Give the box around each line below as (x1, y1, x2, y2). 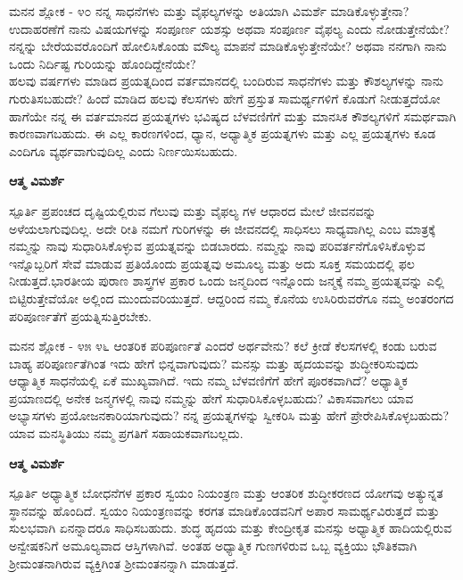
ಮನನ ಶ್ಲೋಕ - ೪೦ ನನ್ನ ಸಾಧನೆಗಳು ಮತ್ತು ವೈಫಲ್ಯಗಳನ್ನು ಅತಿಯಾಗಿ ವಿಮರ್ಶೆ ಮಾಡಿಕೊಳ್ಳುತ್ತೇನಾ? (9, 2, 409, 20)
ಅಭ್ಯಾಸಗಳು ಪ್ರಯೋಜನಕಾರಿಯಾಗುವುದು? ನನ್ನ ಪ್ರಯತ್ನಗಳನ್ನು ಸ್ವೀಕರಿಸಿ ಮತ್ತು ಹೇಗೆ (9, 406, 347, 425)
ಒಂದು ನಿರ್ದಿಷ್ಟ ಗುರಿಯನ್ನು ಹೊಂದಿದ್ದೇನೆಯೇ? (9, 54, 196, 72)
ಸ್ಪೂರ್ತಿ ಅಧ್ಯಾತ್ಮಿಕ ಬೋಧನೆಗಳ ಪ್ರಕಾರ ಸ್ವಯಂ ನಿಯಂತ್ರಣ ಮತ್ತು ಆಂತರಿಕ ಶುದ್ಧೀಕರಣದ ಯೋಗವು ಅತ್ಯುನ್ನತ (9, 484, 443, 502)
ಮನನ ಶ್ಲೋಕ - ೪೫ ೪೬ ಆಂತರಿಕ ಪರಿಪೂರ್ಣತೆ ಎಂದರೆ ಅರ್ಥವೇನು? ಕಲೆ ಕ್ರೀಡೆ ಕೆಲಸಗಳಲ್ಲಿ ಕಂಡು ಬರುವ (9, 336, 437, 355)
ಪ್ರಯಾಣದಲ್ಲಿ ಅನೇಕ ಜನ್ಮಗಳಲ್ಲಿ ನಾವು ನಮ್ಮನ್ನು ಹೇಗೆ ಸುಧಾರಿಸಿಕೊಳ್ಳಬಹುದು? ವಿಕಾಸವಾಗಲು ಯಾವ (9, 388, 414, 407)
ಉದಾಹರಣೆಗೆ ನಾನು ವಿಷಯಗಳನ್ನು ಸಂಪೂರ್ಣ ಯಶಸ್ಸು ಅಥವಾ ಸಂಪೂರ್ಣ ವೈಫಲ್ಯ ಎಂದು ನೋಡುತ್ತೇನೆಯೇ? (9, 19, 450, 37)
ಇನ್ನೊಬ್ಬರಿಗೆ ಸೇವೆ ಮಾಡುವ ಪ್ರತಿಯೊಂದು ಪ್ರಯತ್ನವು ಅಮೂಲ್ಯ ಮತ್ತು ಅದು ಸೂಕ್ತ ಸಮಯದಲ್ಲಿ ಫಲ (9, 253, 415, 272)
